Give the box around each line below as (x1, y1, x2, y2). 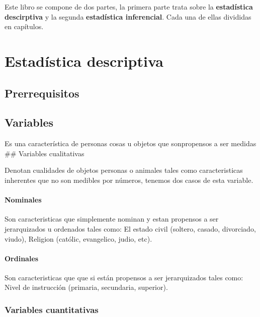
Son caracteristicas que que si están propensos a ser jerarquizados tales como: (5, 272, 243, 282)
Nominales (5, 194, 42, 205)
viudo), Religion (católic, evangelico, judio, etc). (5, 233, 152, 244)
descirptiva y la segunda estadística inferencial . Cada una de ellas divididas (5, 11, 251, 22)
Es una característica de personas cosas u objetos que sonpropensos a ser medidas (5, 138, 256, 149)
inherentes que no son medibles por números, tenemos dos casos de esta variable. (5, 174, 253, 185)
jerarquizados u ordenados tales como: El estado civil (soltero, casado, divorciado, (5, 223, 256, 234)
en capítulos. (5, 21, 44, 32)
